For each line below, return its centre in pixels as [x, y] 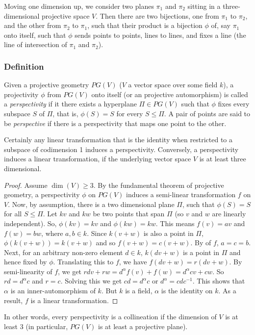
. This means [175, 223]
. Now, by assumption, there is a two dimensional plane [91, 204]
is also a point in [168, 233]
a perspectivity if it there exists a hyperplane [70, 104]
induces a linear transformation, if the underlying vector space [98, 159]
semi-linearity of [28, 271]
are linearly [229, 214]
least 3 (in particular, [36, 326]
